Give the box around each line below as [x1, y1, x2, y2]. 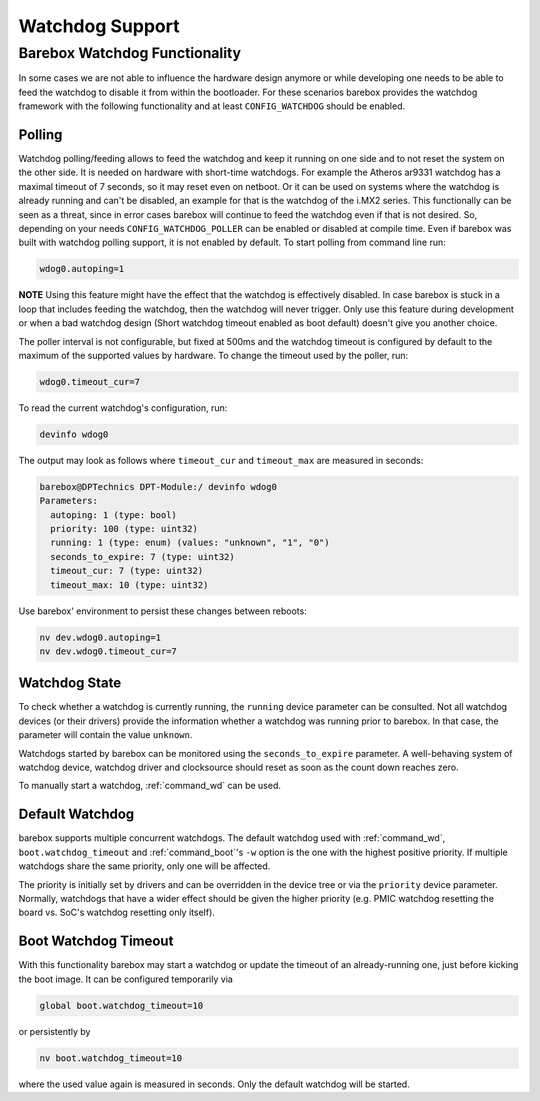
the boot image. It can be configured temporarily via [18, 973, 234, 985]
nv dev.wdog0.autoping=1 [39, 631, 162, 643]
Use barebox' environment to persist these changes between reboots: [18, 605, 307, 617]
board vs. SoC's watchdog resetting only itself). [18, 906, 215, 919]
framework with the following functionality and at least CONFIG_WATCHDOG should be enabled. [18, 100, 406, 112]
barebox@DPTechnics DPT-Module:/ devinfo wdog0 [39, 481, 277, 492]
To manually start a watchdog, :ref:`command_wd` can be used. [18, 780, 282, 792]
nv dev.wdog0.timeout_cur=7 [39, 645, 177, 657]
